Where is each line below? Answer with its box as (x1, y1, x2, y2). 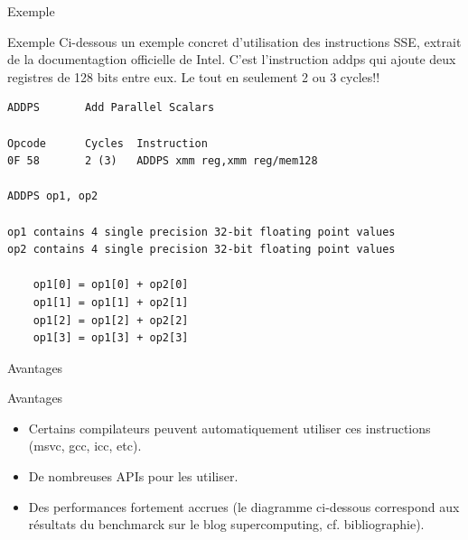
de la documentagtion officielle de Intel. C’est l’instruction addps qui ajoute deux (7, 50, 456, 69)
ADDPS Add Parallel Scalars (7, 101, 215, 115)
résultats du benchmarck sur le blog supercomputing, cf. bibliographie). (28, 515, 425, 534)
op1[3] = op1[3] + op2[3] (33, 331, 189, 345)
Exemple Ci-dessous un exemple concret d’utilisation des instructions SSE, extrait (7, 32, 462, 51)
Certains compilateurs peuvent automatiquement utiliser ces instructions (28, 418, 431, 437)
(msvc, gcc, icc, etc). (28, 436, 142, 455)
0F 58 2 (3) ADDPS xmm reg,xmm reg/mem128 (7, 154, 318, 168)
